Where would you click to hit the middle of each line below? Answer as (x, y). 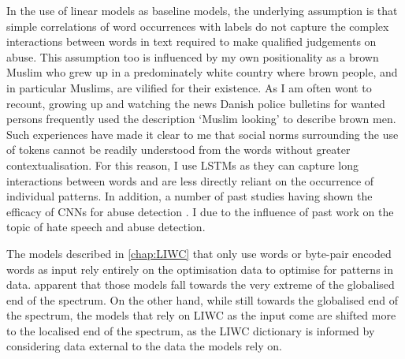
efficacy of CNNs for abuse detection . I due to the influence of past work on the (200, 211)
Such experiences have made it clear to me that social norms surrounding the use (202, 134)
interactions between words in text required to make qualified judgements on (191, 41)
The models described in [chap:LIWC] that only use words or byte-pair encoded (199, 253)
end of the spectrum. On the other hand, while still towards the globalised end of (202, 299)
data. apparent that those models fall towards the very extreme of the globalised (201, 284)
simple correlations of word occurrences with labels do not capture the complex (198, 26)
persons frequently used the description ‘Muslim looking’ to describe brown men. (201, 119)
